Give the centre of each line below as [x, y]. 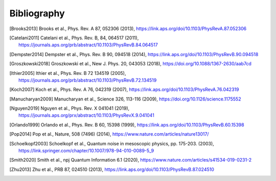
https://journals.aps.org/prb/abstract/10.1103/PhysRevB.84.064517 [88, 45]
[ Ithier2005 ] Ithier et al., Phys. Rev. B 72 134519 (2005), [68, 73]
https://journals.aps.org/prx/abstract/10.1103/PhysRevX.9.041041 [86, 115]
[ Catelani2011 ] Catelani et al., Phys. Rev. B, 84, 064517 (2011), [74, 38]
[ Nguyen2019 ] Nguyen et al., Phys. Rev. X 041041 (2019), [70, 108]
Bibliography [37, 13]
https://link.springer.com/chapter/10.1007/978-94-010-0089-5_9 [86, 151]
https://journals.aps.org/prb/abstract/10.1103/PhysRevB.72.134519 [88, 80]
